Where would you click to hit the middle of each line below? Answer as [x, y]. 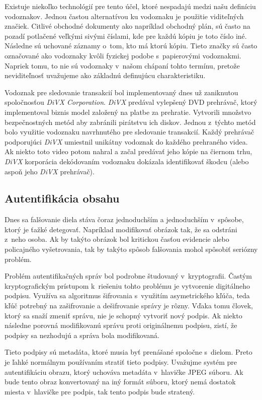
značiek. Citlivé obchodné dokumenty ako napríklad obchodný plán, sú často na [127, 26]
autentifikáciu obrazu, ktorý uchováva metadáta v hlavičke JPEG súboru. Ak [124, 372]
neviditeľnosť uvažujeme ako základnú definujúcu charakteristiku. [105, 75]
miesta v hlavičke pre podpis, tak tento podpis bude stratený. [100, 391]
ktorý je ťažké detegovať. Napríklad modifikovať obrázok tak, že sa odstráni [121, 229]
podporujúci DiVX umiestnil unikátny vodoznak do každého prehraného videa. [126, 141]
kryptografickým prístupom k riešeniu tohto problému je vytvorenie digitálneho [127, 285]
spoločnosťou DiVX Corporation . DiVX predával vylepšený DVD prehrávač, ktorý [131, 102]
